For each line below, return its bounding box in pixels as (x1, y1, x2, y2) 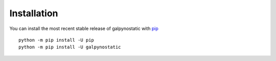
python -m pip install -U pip (18, 37, 95, 43)
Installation (9, 8, 58, 19)
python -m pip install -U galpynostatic (18, 44, 121, 50)
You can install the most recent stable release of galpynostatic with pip (9, 25, 158, 32)
